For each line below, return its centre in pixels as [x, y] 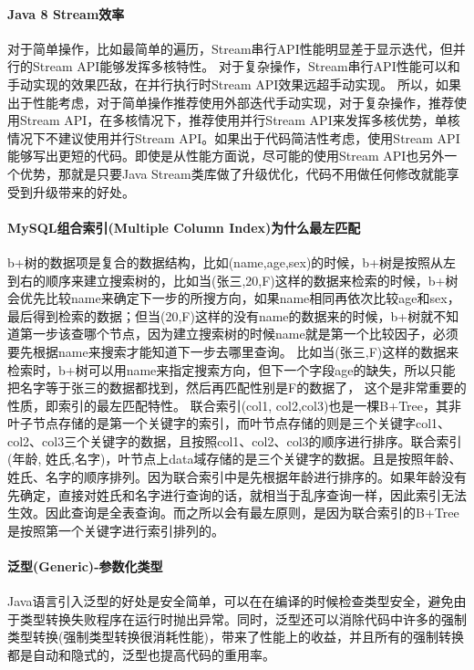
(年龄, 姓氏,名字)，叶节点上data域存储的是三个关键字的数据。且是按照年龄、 [235, 459]
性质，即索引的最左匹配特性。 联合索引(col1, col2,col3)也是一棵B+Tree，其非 [234, 405]
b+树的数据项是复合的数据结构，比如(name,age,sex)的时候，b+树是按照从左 [232, 262]
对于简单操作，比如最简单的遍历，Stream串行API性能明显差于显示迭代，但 [230, 48]
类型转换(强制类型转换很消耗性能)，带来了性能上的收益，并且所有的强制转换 [236, 637]
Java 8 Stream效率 [66, 13]
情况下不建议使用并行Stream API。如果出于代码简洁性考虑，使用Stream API [234, 137]
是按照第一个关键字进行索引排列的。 [116, 530]
